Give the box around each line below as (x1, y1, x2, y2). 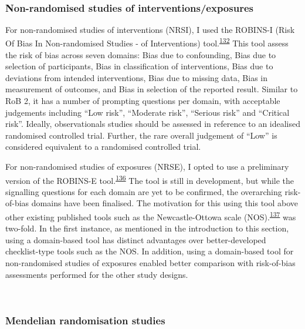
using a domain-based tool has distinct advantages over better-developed (5, 233, 266, 246)
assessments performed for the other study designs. (5, 268, 188, 280)
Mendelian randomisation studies (5, 313, 165, 327)
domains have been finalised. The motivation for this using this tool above (31, 197, 299, 209)
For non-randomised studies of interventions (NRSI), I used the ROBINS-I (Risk (5, 23, 295, 35)
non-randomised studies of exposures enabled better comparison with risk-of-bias (5, 257, 296, 269)
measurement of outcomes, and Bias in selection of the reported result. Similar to (5, 83, 298, 95)
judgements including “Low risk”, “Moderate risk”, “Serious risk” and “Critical (5, 106, 290, 118)
